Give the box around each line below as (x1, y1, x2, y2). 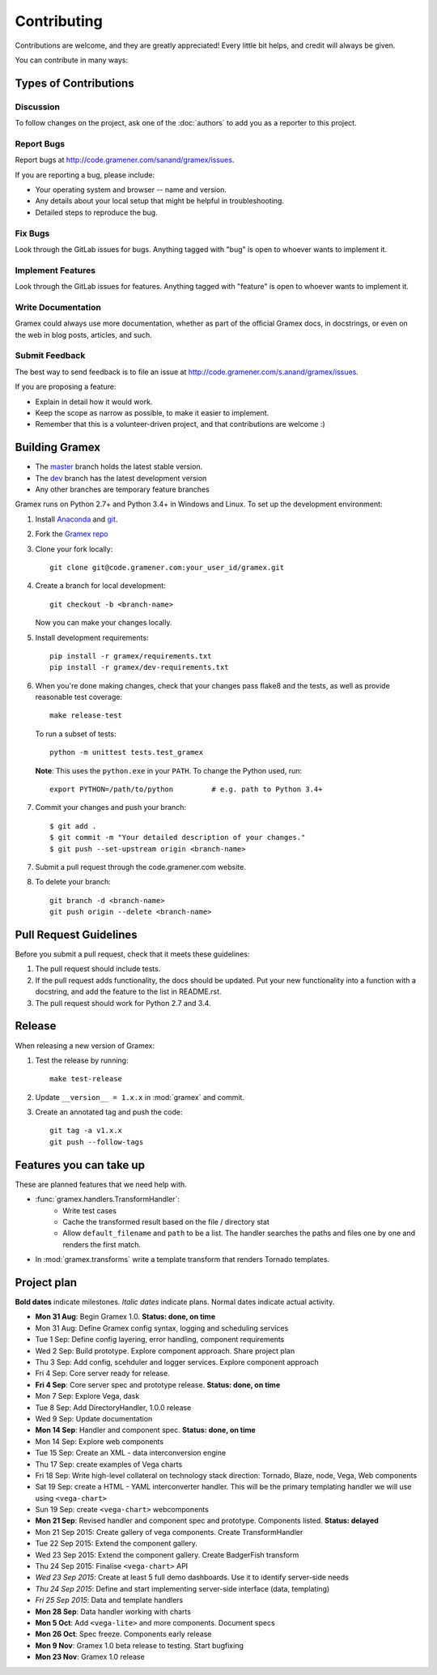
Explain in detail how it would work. (35, 397, 153, 407)
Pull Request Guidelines (15, 927, 138, 941)
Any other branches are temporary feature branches (35, 484, 210, 494)
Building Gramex (15, 441, 101, 454)
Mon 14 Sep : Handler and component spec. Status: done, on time (35, 1426, 257, 1435)
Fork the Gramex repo (35, 529, 108, 539)
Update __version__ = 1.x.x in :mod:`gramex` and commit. (35, 1092, 244, 1102)
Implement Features (15, 264, 96, 275)
